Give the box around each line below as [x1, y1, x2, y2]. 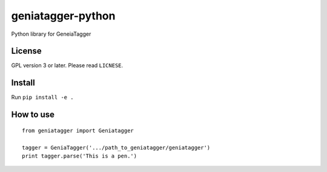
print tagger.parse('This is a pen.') [22, 152, 137, 159]
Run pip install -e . [11, 94, 74, 101]
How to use [11, 110, 54, 120]
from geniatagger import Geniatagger [22, 127, 134, 134]
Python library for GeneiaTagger [11, 30, 91, 38]
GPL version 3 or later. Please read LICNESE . [11, 62, 124, 69]
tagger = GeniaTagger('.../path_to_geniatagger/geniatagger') [22, 144, 211, 151]
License [11, 46, 42, 56]
